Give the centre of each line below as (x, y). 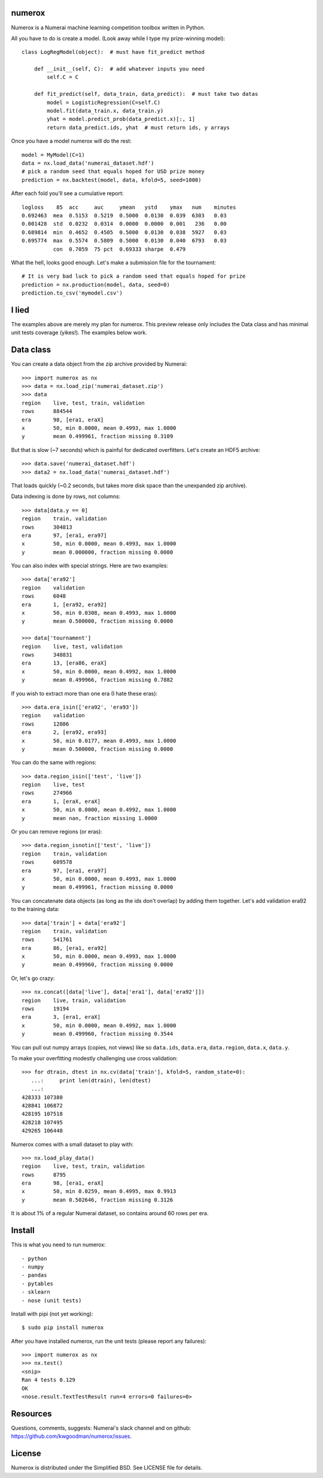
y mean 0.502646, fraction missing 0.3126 (97, 1200)
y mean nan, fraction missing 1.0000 (90, 818)
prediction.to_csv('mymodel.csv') (72, 293)
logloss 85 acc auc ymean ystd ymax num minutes (129, 207)
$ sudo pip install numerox (63, 1328)
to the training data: (35, 909)
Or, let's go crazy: (33, 978)
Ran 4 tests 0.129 (49, 1380)
